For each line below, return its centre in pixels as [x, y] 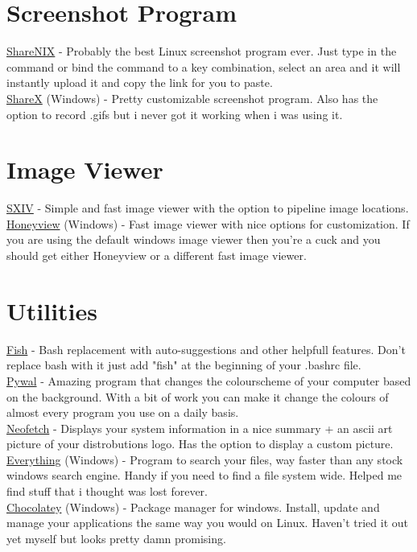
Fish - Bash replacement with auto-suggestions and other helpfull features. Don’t [206, 349]
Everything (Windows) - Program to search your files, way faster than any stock [205, 459]
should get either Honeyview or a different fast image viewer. [157, 255]
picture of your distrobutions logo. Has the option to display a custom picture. [200, 444]
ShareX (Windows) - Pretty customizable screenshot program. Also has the [192, 98]
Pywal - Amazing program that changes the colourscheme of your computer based [209, 380]
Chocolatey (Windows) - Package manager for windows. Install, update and [193, 507]
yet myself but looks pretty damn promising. [116, 538]
